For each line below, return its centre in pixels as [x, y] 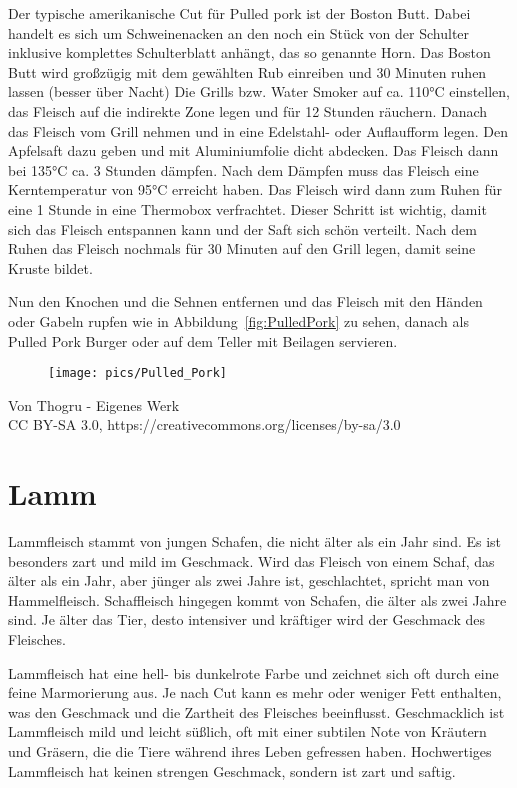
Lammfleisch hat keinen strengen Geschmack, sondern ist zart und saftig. [232, 770]
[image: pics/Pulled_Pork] [137, 373]
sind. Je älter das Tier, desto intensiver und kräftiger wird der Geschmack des [247, 619]
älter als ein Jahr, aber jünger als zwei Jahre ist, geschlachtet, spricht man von [249, 580]
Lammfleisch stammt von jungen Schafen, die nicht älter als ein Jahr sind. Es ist [255, 541]
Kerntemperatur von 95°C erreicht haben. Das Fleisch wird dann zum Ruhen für [255, 189]
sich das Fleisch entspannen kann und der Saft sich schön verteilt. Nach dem [242, 228]
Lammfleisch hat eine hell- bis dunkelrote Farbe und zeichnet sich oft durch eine [253, 672]
